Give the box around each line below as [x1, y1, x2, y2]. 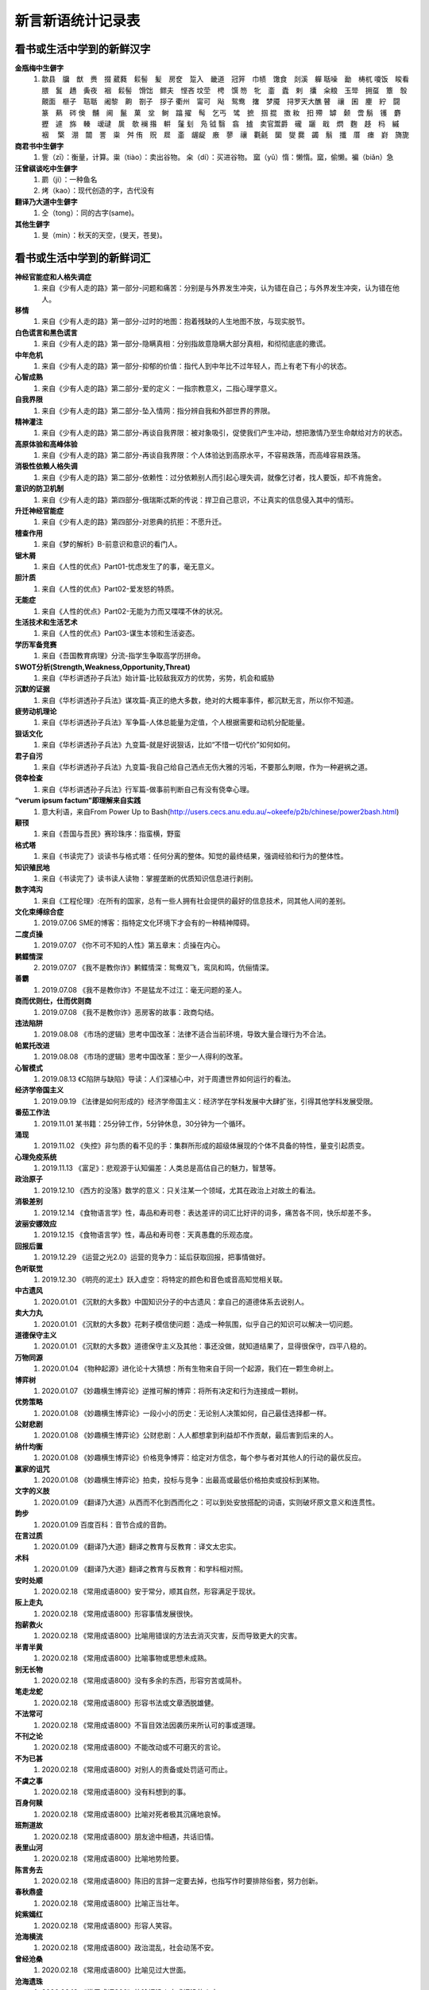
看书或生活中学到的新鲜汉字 [14, 42, 151, 56]
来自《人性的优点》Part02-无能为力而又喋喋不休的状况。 [41, 606, 227, 616]
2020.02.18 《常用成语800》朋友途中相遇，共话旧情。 [41, 1832, 218, 1841]
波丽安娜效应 [14, 1219, 57, 1229]
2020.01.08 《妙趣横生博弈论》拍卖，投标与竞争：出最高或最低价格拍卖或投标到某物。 [41, 1475, 324, 1485]
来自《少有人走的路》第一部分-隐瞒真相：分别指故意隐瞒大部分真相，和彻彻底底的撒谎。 [41, 339, 330, 349]
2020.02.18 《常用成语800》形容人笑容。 [41, 1921, 176, 1930]
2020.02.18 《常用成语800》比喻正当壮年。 [41, 1898, 184, 1908]
